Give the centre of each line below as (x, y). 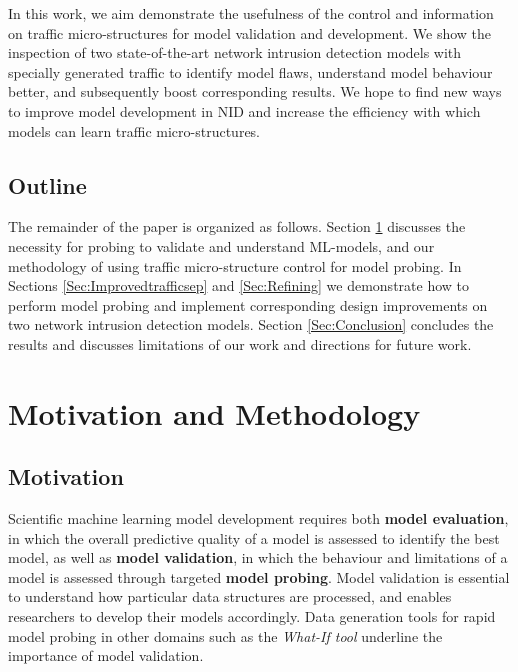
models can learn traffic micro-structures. (134, 130)
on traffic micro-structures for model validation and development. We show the (250, 32)
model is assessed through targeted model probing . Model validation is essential (259, 576)
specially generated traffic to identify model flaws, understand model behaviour (250, 71)
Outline (47, 184)
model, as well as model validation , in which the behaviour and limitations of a (258, 557)
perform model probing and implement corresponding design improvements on (248, 304)
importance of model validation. (106, 655)
